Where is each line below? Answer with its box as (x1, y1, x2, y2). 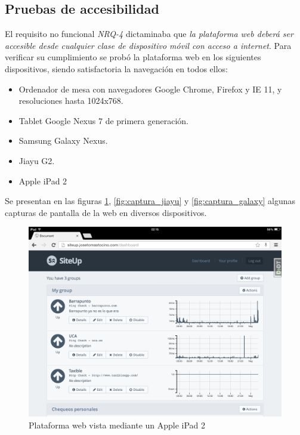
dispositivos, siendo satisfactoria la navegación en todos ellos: (5, 62, 228, 75)
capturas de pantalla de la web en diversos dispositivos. (5, 206, 207, 218)
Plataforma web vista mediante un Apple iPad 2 (29, 418, 206, 431)
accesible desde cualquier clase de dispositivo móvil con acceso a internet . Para (5, 39, 292, 51)
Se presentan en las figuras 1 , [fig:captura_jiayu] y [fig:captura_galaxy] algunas (5, 195, 296, 207)
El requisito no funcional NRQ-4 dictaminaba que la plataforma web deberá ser (5, 27, 293, 40)
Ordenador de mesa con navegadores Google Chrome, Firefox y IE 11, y (18, 82, 282, 95)
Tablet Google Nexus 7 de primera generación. (18, 114, 188, 127)
